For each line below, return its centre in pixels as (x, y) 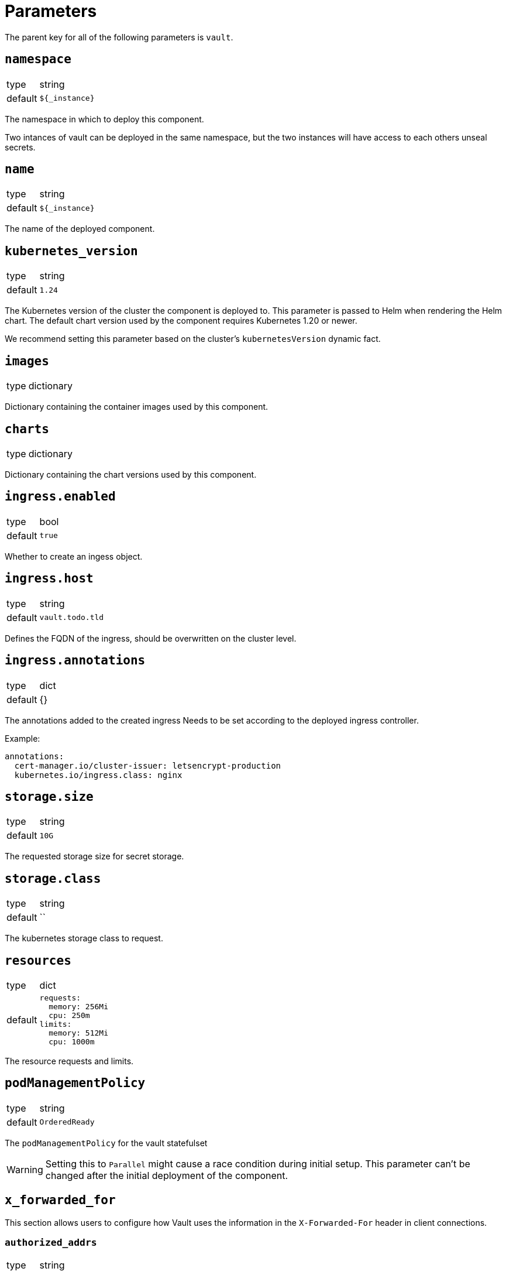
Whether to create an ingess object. (74, 556)
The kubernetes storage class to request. (84, 938)
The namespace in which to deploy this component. (104, 119)
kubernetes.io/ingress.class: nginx (98, 775)
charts (27, 429)
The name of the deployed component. (80, 229)
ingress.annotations (75, 661)
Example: (23, 738)
